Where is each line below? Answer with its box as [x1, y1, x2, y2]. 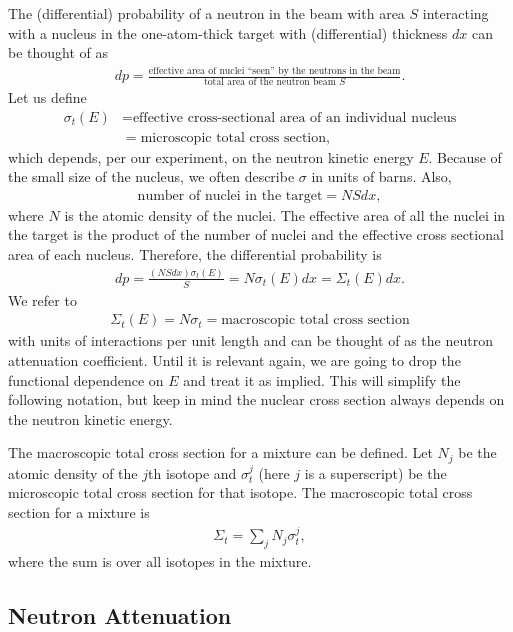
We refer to [8, 289, 77, 310]
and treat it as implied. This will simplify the [183, 369, 461, 390]
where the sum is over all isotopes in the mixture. [8, 551, 312, 572]
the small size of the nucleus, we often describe [8, 166, 295, 187]
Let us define [8, 86, 87, 107]
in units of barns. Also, [311, 166, 452, 187]
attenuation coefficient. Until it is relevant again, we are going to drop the [8, 350, 461, 370]
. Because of [428, 146, 502, 167]
